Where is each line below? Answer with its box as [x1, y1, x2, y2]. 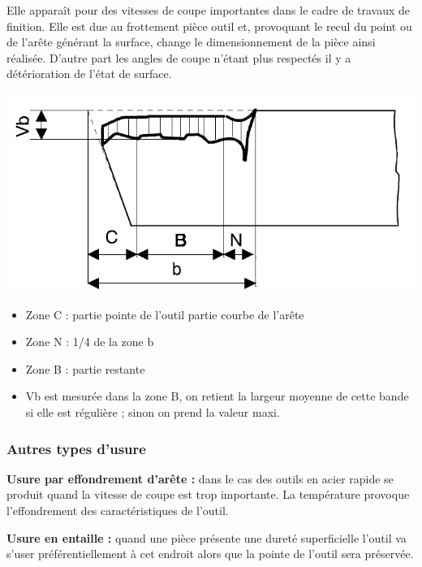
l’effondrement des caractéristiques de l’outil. [6, 502, 229, 519]
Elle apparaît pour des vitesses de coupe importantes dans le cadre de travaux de [6, 2, 411, 18]
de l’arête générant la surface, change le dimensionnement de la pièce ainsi [6, 33, 376, 50]
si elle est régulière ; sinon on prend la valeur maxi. [25, 404, 280, 421]
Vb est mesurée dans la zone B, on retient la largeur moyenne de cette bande [25, 387, 409, 405]
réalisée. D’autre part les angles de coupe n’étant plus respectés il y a [6, 49, 351, 66]
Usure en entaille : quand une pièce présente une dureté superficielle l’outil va [6, 529, 407, 546]
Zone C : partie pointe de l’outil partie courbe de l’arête [25, 305, 304, 322]
